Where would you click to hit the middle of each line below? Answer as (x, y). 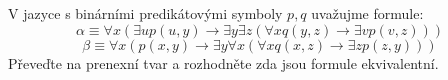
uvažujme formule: (367, 13)
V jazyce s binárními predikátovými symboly (145, 13)
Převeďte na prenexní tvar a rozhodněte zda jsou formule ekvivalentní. (223, 62)
